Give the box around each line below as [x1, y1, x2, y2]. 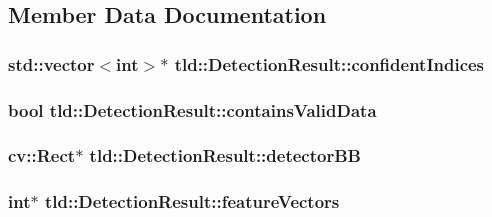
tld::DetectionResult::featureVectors [44, 189, 340, 214]
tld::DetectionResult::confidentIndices [174, 51, 485, 76]
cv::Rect [8, 143, 76, 168]
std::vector [8, 51, 95, 76]
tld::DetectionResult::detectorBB [89, 143, 361, 168]
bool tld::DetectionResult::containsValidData [8, 97, 377, 122]
